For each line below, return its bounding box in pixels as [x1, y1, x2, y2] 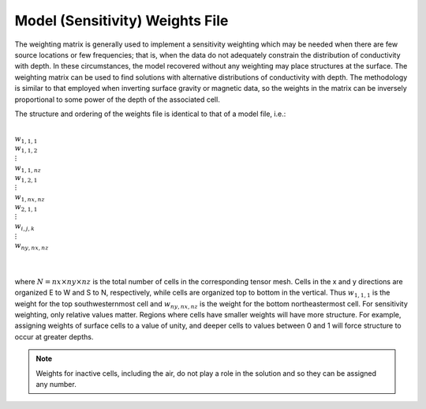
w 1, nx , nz [14, 192, 45, 203]
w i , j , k [14, 221, 35, 232]
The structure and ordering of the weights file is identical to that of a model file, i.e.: [14, 109, 286, 118]
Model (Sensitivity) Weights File [14, 12, 229, 29]
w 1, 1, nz [14, 163, 41, 174]
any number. [35, 379, 77, 388]
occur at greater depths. [14, 332, 94, 341]
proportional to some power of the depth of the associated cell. [14, 95, 220, 104]
